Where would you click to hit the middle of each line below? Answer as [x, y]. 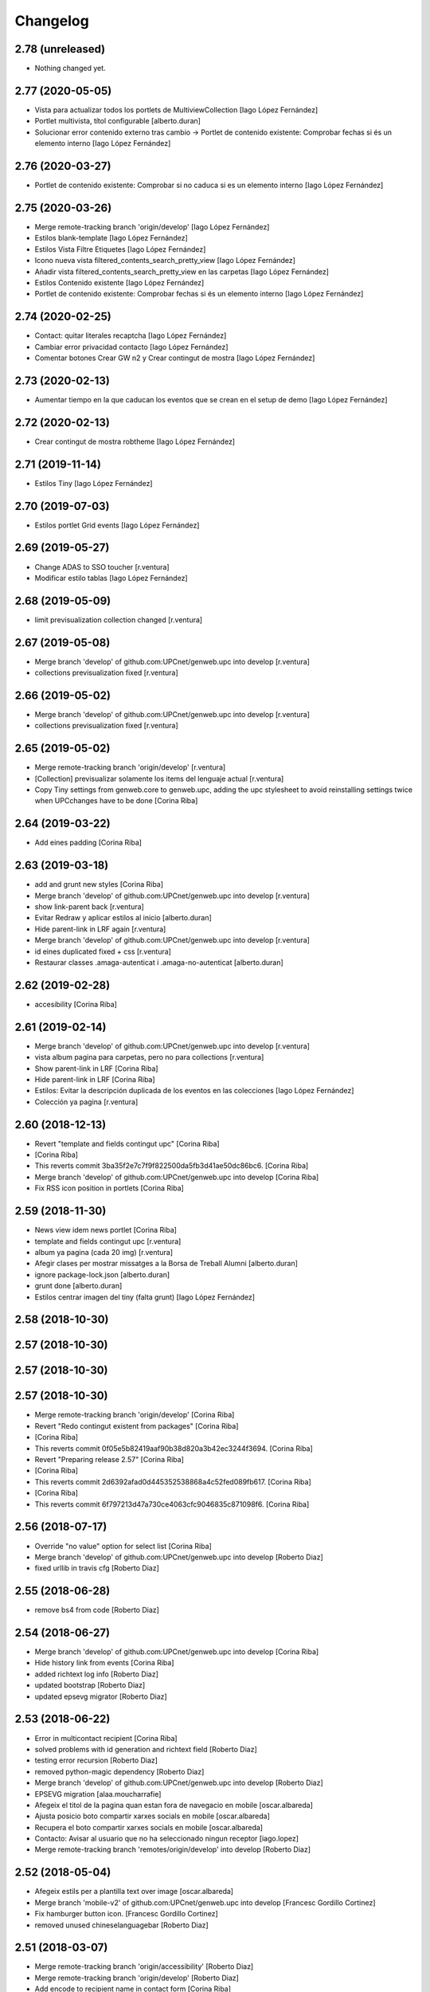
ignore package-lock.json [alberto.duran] [102, 1274]
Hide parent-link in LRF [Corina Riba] [95, 1080]
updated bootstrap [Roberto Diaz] [90, 1685]
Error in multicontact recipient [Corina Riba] [106, 1738]
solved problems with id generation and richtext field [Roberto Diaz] [146, 1749]
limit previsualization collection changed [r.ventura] [119, 620]
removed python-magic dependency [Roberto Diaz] [119, 1771]
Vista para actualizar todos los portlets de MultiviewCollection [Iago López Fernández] [176, 110]
